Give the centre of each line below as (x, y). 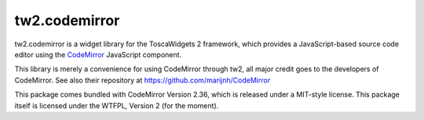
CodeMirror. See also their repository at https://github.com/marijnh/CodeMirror (143, 80)
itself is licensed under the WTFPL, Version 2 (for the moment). (117, 105)
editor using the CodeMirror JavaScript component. (98, 54)
